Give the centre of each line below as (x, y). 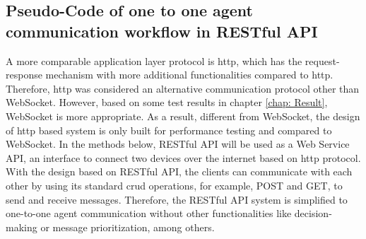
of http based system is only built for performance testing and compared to (169, 130)
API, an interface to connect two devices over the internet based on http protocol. (183, 157)
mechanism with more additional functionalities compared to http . (189, 75)
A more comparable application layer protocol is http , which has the (154, 60)
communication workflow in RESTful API (162, 31)
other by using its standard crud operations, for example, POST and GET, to (174, 185)
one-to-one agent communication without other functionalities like (149, 213)
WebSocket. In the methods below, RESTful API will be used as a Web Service (178, 144)
